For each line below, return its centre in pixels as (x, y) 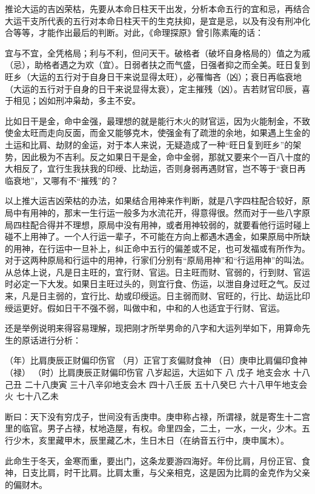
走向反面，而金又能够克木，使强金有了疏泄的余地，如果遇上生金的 (178, 133)
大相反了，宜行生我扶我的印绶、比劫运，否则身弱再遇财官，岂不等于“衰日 (151, 168)
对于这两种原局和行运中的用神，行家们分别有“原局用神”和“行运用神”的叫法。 (157, 260)
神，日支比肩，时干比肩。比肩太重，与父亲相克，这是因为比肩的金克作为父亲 (157, 472)
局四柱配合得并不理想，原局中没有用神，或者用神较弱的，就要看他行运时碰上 (157, 224)
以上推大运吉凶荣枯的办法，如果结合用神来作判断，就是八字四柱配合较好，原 (157, 201)
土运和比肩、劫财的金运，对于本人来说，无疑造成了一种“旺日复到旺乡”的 (149, 144)
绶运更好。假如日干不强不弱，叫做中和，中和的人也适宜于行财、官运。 (145, 307)
